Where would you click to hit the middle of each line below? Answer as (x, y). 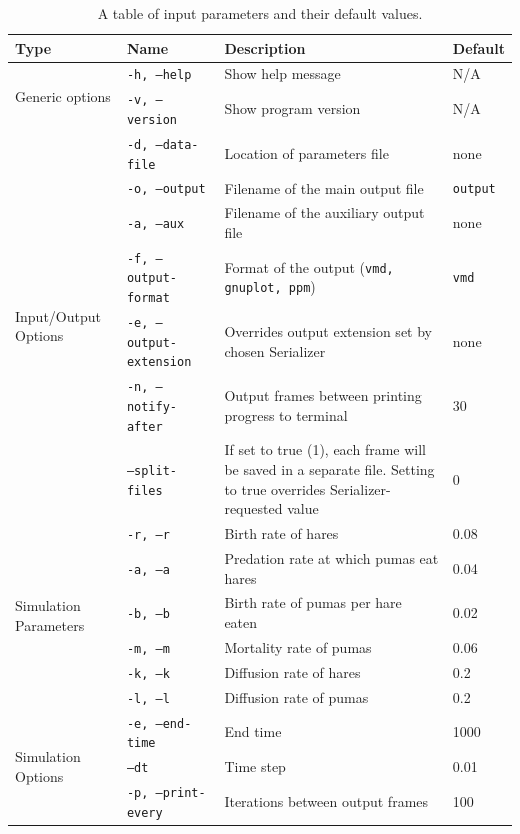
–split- (152, 471)
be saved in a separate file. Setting (329, 469)
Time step (255, 766)
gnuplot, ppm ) (270, 286)
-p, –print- (166, 793)
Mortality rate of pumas (298, 646)
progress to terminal (286, 414)
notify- (152, 406)
